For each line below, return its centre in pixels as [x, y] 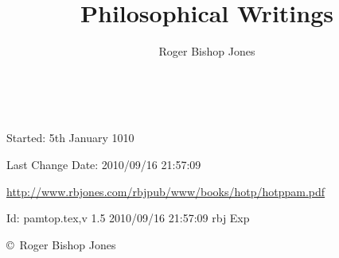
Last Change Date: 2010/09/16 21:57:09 [104, 164]
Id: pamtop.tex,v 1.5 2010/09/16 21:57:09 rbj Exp [128, 218]
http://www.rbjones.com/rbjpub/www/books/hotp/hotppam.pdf [166, 191]
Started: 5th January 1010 [70, 138]
